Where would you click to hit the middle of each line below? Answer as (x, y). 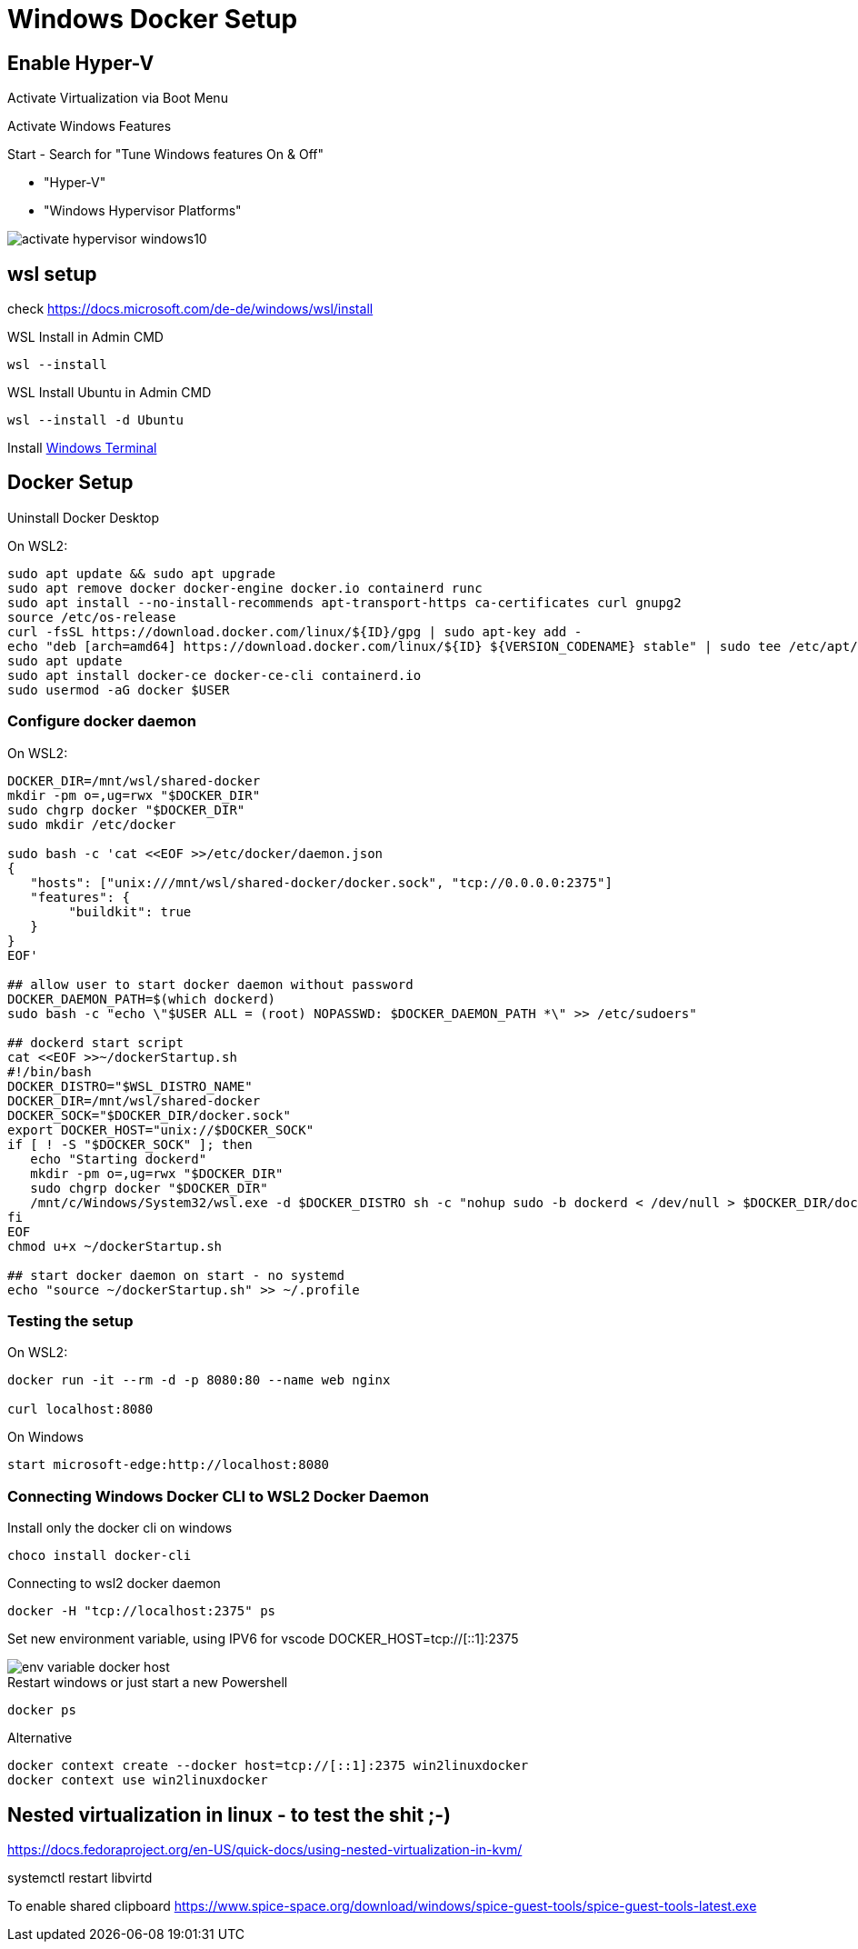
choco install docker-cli (100, 1556)
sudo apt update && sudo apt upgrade (142, 573)
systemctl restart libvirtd (80, 1877)
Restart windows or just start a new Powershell (148, 1683)
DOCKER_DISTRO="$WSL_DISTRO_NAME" (130, 1086)
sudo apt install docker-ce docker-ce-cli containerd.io (214, 675)
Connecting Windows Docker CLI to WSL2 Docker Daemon (218, 1496)
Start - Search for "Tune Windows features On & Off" (166, 155)
